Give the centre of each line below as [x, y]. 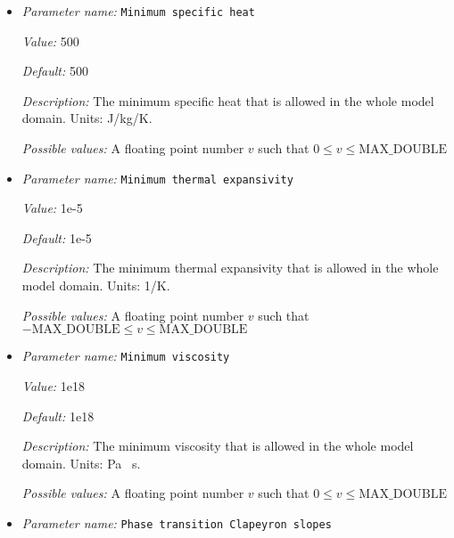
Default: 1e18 [58, 416]
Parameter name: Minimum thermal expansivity [157, 178]
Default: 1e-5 [57, 237]
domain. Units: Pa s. [81, 463]
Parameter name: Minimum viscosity [126, 356]
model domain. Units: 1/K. [96, 285]
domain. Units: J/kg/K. [87, 118]
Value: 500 [50, 41]
